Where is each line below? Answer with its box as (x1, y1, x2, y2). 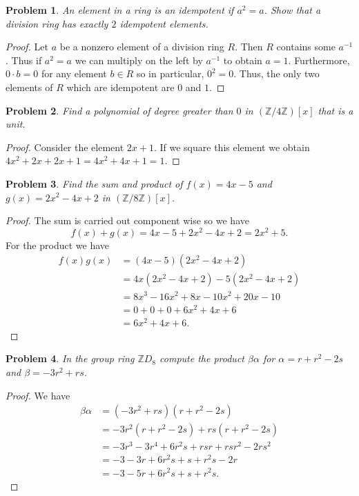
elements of (6, 79, 53, 94)
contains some (276, 39, 336, 54)
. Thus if (6, 52, 42, 67)
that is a (318, 103, 353, 117)
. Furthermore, (288, 52, 350, 67)
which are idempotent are (66, 79, 175, 94)
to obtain (223, 52, 262, 67)
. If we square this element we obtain (153, 139, 310, 154)
